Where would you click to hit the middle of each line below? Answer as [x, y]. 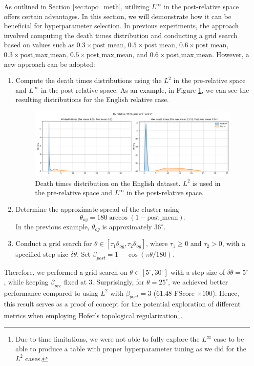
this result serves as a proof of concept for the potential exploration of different [122, 304]
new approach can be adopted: [50, 64]
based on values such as [39, 45]
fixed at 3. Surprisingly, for [104, 281]
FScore [184, 293]
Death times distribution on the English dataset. [108, 183]
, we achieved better [198, 281]
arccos [118, 217]
